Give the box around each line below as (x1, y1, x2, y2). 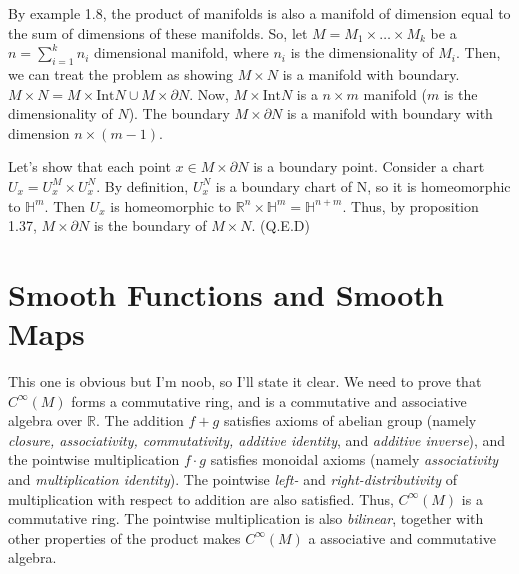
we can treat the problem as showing (8, 63, 233, 84)
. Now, (189, 83, 229, 104)
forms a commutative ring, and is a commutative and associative (71, 390, 467, 411)
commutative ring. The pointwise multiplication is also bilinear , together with (8, 508, 484, 529)
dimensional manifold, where (93, 42, 269, 63)
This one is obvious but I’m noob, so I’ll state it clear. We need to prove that (8, 371, 482, 392)
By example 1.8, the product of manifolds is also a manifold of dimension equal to (8, 3, 511, 23)
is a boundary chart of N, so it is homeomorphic (215, 175, 511, 196)
